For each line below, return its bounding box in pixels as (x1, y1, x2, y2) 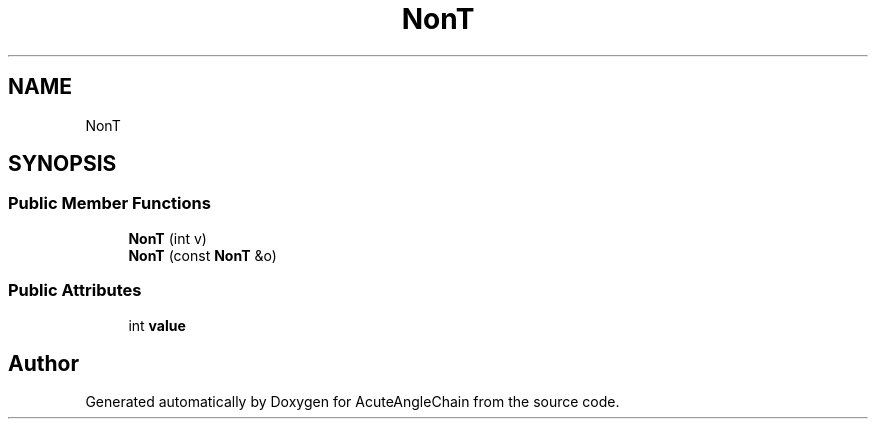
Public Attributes (8, 280, 142, 301)
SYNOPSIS (8, 151, 117, 177)
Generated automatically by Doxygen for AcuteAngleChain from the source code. (85, 393, 620, 411)
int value (128, 316, 186, 334)
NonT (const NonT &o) (128, 246, 277, 264)
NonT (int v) (128, 229, 207, 247)
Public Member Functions (8, 193, 211, 214)
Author (8, 350, 79, 376)
